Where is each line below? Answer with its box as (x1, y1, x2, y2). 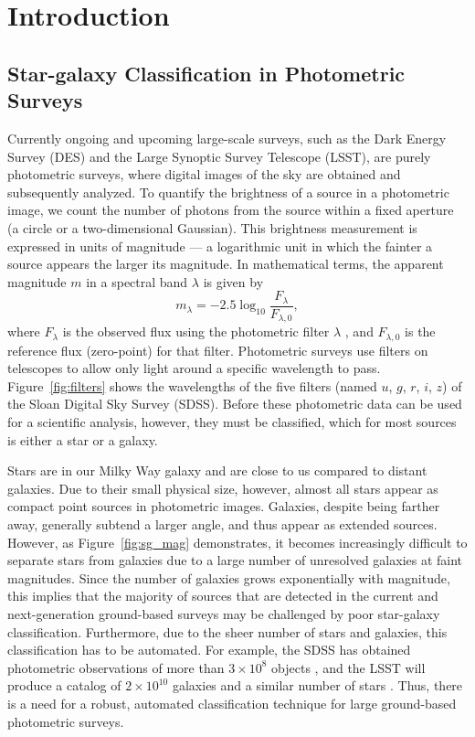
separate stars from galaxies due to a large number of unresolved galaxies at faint (7, 550, 463, 570)
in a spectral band (86, 272, 188, 291)
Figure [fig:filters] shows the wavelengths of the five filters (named (7, 376, 377, 395)
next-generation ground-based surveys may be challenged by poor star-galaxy (7, 604, 440, 624)
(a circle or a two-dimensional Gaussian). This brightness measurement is (7, 218, 417, 237)
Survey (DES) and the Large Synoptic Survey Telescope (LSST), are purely (7, 146, 431, 166)
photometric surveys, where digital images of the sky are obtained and (7, 165, 401, 184)
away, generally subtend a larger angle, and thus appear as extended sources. (7, 515, 438, 534)
